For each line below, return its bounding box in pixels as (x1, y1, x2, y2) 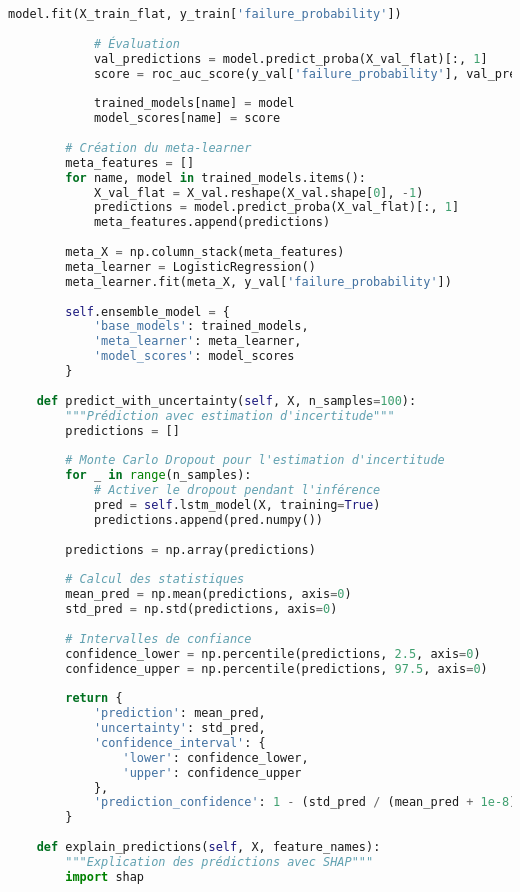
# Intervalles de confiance (65, 631, 252, 646)
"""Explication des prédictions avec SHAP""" (65, 854, 374, 869)
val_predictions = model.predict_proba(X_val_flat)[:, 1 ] (93, 51, 488, 66)
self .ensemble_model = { (65, 304, 230, 319)
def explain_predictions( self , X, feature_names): (36, 840, 381, 854)
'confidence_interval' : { (93, 735, 266, 750)
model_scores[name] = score (93, 111, 281, 126)
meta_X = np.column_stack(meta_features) (65, 245, 345, 259)
